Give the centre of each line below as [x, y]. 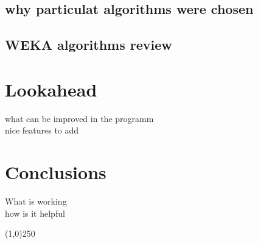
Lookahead [51, 89]
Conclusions [56, 172]
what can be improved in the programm [79, 118]
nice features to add [42, 130]
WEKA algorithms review [89, 45]
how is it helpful [35, 213]
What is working [36, 201]
